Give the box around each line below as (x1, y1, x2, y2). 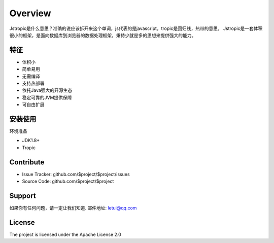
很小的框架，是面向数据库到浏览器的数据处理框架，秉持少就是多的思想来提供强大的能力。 (9, 32, 196, 38)
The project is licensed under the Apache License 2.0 (9, 231, 121, 237)
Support (9, 191, 36, 200)
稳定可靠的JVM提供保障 (22, 94, 72, 100)
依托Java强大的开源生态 (22, 87, 73, 93)
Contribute (9, 158, 45, 166)
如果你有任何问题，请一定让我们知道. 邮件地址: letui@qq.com (9, 205, 137, 211)
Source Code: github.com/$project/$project (22, 178, 114, 185)
